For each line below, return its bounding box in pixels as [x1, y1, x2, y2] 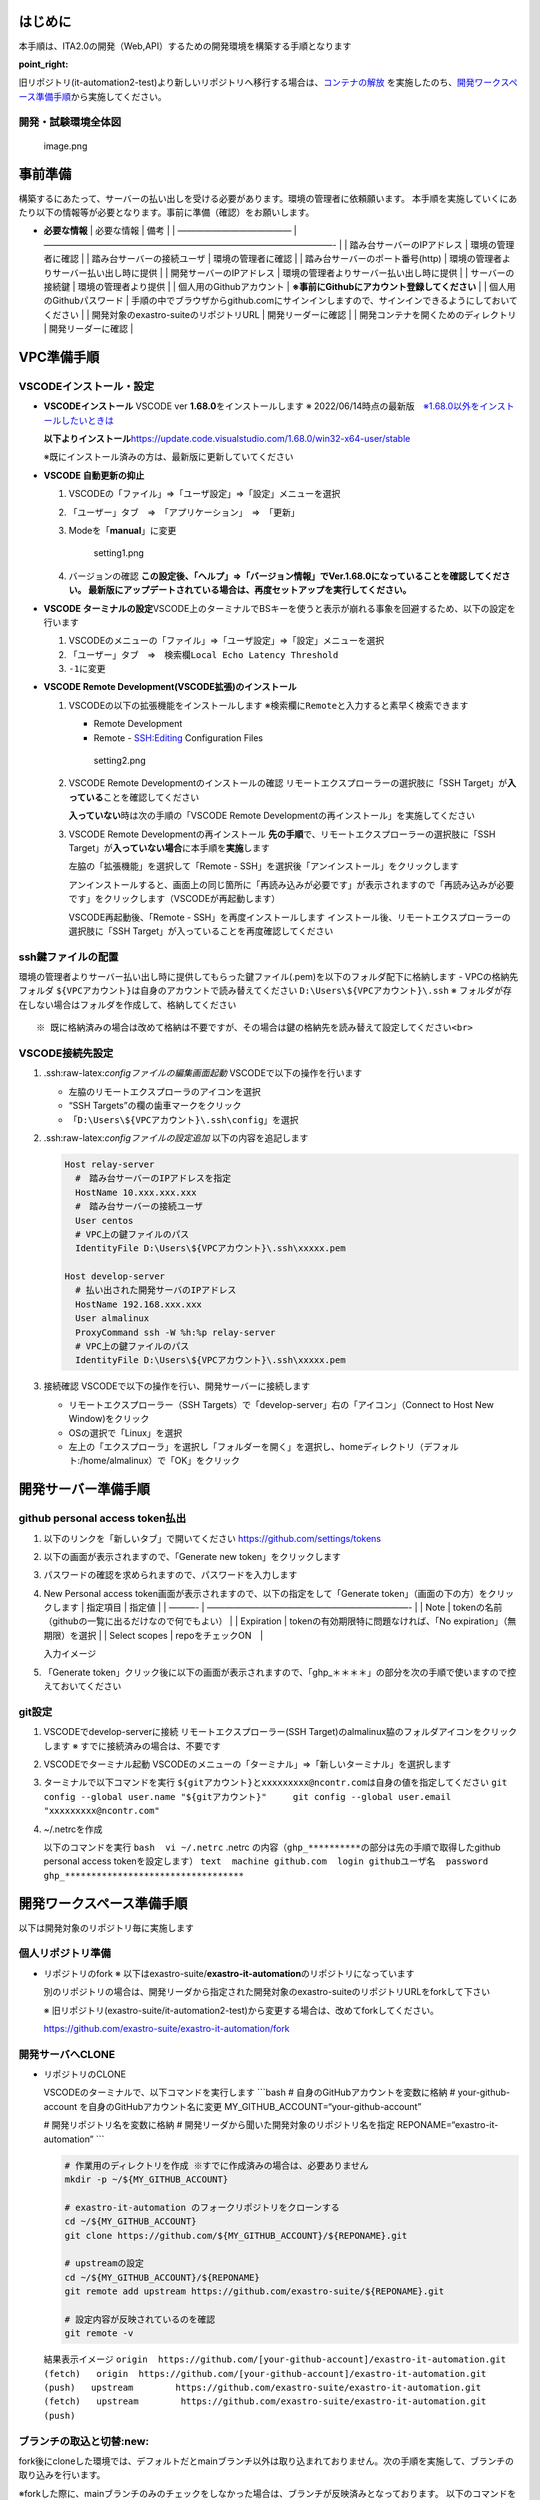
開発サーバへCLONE [18, 2047, 115, 2061]
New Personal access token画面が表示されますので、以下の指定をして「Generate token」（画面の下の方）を [43, 1587, 489, 1599]
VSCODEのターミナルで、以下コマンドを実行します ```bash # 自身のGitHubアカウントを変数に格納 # [43, 2086, 456, 2099]
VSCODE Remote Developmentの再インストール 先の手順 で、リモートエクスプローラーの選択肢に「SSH [68, 828, 496, 840]
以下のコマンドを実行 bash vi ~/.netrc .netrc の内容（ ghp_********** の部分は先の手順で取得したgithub [43, 1841, 501, 1853]
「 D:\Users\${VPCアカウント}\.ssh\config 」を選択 [68, 1113, 299, 1125]
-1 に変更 [68, 663, 106, 675]
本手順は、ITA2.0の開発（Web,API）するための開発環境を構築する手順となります [18, 40, 352, 52]
